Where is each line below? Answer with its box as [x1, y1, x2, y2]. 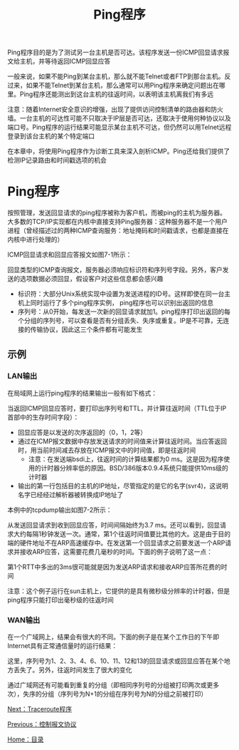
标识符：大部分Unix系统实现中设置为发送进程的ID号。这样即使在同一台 [17, 289, 225, 298]
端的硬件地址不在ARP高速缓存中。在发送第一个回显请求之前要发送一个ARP [7, 538, 225, 547]
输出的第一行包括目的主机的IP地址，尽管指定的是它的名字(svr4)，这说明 [17, 481, 229, 490]
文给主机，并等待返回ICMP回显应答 [7, 57, 111, 66]
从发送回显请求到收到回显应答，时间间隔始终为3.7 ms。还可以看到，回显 [7, 520, 221, 529]
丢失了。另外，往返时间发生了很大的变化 [13, 666, 132, 674]
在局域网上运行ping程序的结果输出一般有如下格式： [7, 389, 158, 397]
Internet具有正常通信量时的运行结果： [7, 642, 118, 650]
